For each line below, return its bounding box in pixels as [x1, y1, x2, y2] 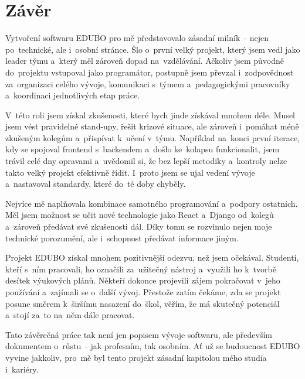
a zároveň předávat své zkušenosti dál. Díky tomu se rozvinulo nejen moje [5, 220, 272, 233]
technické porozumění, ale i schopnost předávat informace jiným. [5, 231, 239, 244]
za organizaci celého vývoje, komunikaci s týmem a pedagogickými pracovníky [5, 77, 290, 90]
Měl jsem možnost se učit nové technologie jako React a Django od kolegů [5, 209, 274, 221]
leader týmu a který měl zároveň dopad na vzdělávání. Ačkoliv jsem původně [5, 54, 284, 67]
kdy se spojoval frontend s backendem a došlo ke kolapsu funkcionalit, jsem [5, 143, 280, 155]
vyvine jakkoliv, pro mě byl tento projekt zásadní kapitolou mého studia [5, 351, 267, 363]
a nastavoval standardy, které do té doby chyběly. [5, 177, 186, 190]
